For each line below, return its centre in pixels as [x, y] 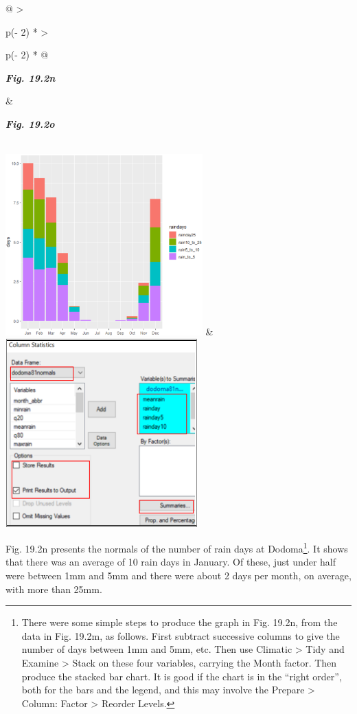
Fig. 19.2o [30, 123]
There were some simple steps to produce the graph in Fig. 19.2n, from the [180, 622]
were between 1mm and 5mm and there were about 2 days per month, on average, [178, 575]
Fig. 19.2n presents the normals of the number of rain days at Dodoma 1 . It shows [177, 547]
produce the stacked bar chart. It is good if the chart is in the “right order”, [182, 676]
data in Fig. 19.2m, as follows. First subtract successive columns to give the [181, 635]
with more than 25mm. [54, 589]
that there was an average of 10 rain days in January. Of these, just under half [171, 562]
